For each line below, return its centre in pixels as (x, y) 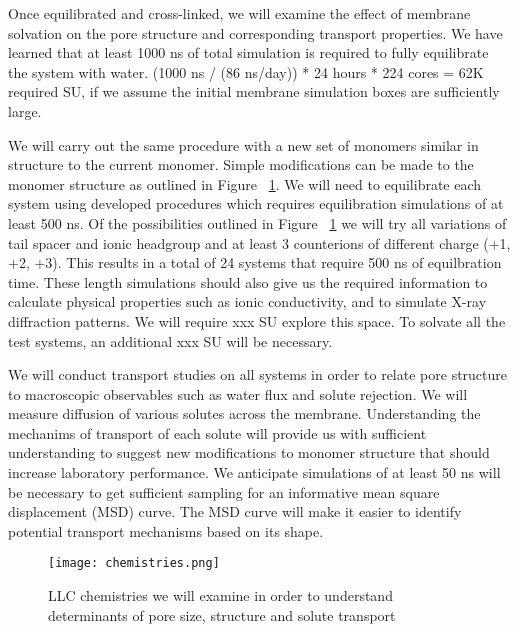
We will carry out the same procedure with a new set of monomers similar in (243, 144)
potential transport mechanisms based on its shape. (166, 530)
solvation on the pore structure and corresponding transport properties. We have (255, 32)
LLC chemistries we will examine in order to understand (220, 595)
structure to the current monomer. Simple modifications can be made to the (241, 164)
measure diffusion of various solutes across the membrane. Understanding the (244, 413)
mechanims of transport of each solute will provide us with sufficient (217, 432)
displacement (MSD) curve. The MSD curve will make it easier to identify (235, 511)
